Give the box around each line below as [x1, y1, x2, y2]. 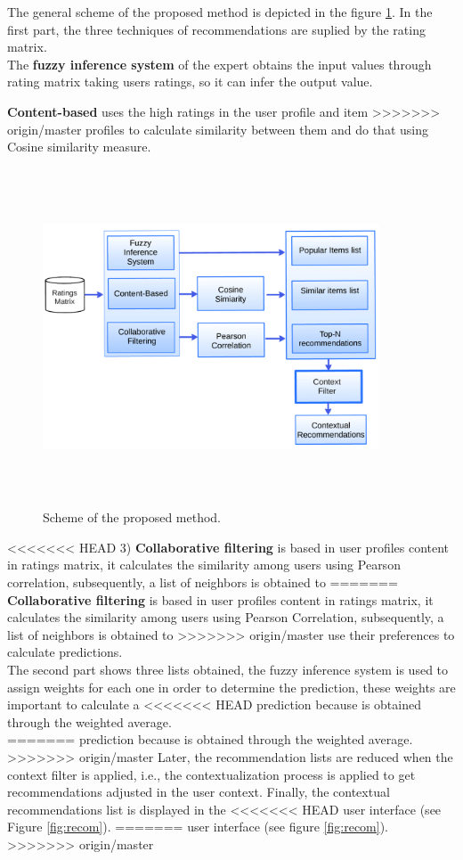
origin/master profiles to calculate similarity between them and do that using [7, 119, 428, 138]
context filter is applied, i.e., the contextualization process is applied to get [7, 765, 416, 783]
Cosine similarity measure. [7, 137, 151, 156]
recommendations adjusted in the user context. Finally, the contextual [7, 782, 390, 801]
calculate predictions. [7, 643, 123, 661]
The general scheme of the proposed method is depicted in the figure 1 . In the [7, 3, 433, 20]
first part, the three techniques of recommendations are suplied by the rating [7, 20, 426, 38]
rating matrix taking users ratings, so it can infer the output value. [7, 72, 373, 91]
